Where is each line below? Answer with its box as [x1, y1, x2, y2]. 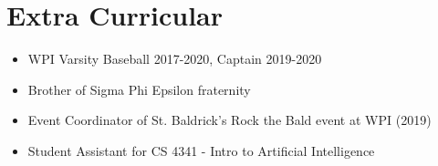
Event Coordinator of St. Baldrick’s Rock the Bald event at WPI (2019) [27, 110, 432, 130]
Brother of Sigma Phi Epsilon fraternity [27, 79, 251, 99]
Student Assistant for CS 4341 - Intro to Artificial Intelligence [27, 140, 375, 160]
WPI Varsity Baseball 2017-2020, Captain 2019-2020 [27, 49, 322, 68]
